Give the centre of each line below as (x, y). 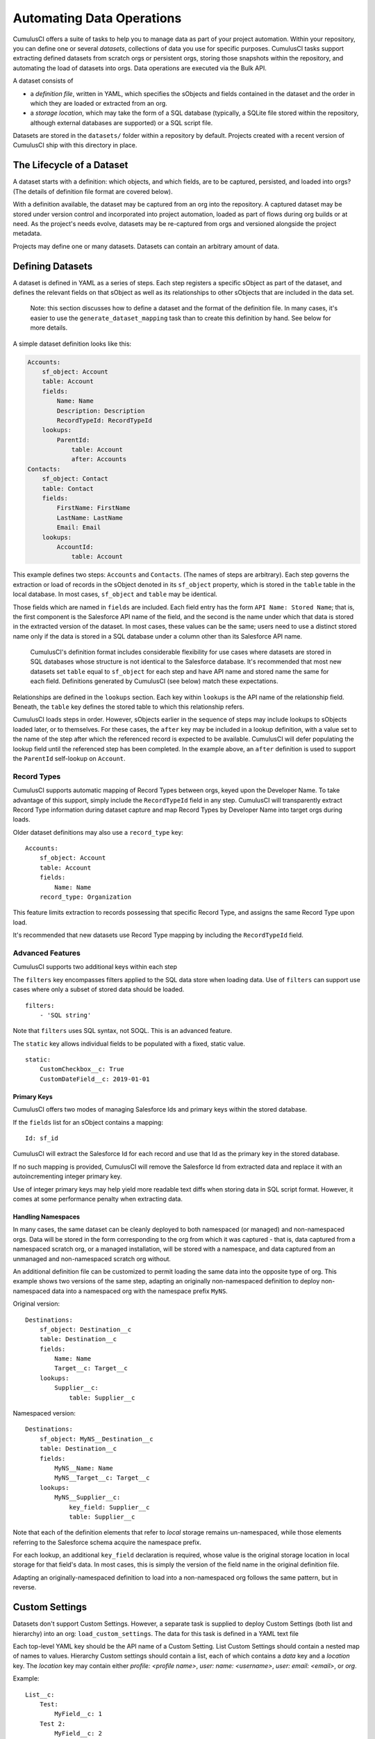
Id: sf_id (42, 1138)
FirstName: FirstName (93, 508)
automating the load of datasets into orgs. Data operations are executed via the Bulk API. (140, 68)
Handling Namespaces (46, 1217)
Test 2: (52, 1724)
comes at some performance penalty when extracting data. (98, 1199)
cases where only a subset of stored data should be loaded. (99, 989)
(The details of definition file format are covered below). (93, 191)
